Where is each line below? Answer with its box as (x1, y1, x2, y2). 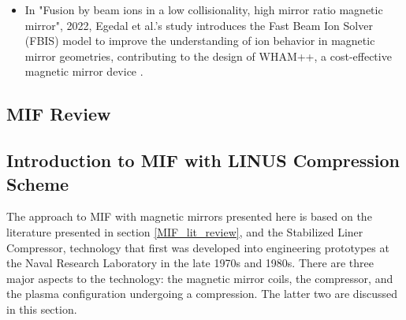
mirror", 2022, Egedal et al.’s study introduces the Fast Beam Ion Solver (24, 17, 373, 33)
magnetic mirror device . (24, 63, 143, 80)
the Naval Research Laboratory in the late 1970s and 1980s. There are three (6, 255, 374, 271)
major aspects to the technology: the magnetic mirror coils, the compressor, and (6, 270, 393, 286)
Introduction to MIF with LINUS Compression (6, 148, 400, 173)
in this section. (6, 300, 77, 317)
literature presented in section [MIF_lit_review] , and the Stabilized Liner (6, 223, 363, 240)
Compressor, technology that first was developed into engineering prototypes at (6, 239, 389, 255)
